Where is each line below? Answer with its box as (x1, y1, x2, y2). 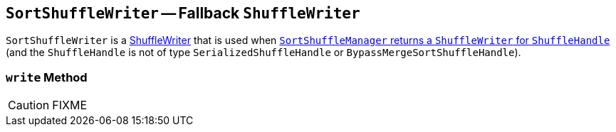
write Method (6, 70, 88, 84)
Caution (8, 98, 50, 113)
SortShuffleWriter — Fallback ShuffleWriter (6, 4, 360, 22)
